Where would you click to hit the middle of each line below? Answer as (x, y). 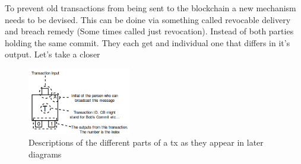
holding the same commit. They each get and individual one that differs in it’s (148, 42)
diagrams (45, 154)
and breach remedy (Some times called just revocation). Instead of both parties (149, 31)
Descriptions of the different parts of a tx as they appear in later (146, 142)
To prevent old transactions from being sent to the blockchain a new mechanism (150, 8)
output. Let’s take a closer (53, 54)
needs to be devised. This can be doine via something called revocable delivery (148, 19)
